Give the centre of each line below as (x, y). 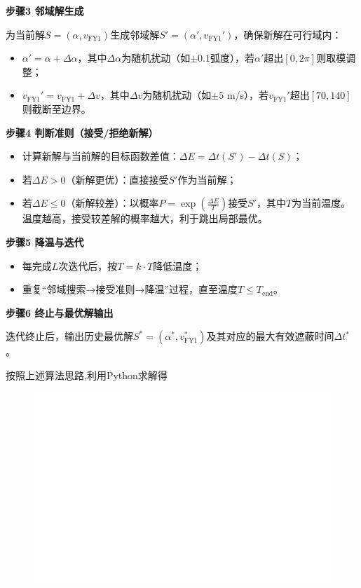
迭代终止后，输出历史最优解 (69, 336)
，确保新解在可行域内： (288, 34)
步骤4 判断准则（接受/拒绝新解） (82, 132)
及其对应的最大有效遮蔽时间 (270, 336)
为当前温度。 (321, 203)
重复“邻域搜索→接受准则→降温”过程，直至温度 (130, 289)
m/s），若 (248, 95)
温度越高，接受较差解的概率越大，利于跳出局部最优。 (145, 218)
